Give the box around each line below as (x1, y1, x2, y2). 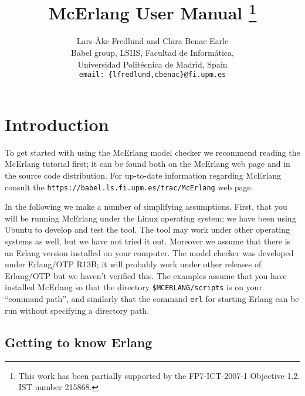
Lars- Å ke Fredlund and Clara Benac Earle (76, 35, 229, 47)
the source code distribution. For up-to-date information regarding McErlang (5, 169, 282, 182)
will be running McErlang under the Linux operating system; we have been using (5, 212, 296, 224)
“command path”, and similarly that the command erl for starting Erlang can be (5, 293, 299, 305)
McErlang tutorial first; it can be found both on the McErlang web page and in (5, 157, 290, 170)
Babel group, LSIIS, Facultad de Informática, (71, 46, 234, 59)
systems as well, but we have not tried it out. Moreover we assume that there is (5, 235, 291, 247)
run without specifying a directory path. (5, 304, 150, 316)
